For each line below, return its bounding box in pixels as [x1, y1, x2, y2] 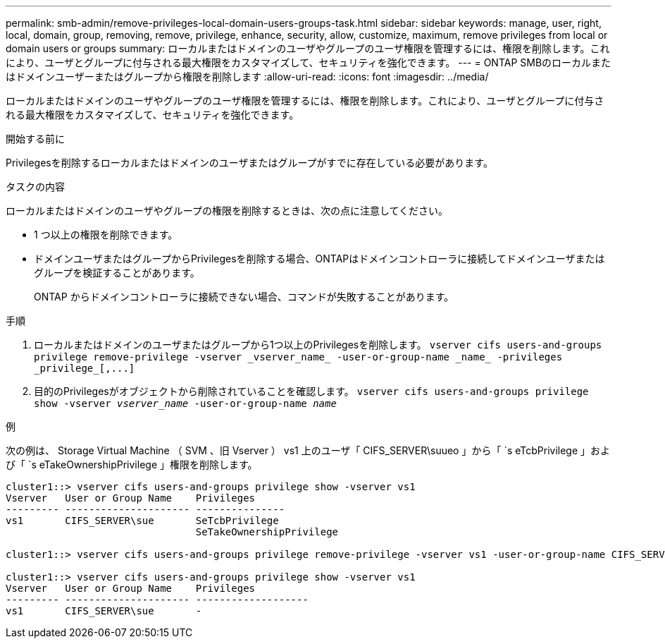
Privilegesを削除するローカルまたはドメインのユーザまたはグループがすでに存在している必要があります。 [6, 157, 493, 169]
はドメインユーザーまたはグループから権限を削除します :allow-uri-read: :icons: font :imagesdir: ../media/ [6, 71, 489, 83]
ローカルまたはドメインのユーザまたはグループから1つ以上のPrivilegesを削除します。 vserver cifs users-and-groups [34, 339, 602, 351]
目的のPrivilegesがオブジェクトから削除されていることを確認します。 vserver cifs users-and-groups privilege [34, 385, 589, 397]
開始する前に [6, 133, 65, 145]
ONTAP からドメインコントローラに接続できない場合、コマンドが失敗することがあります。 [34, 291, 454, 303]
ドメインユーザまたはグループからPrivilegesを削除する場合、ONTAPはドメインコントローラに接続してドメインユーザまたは [34, 253, 605, 265]
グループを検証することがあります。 [34, 267, 200, 279]
